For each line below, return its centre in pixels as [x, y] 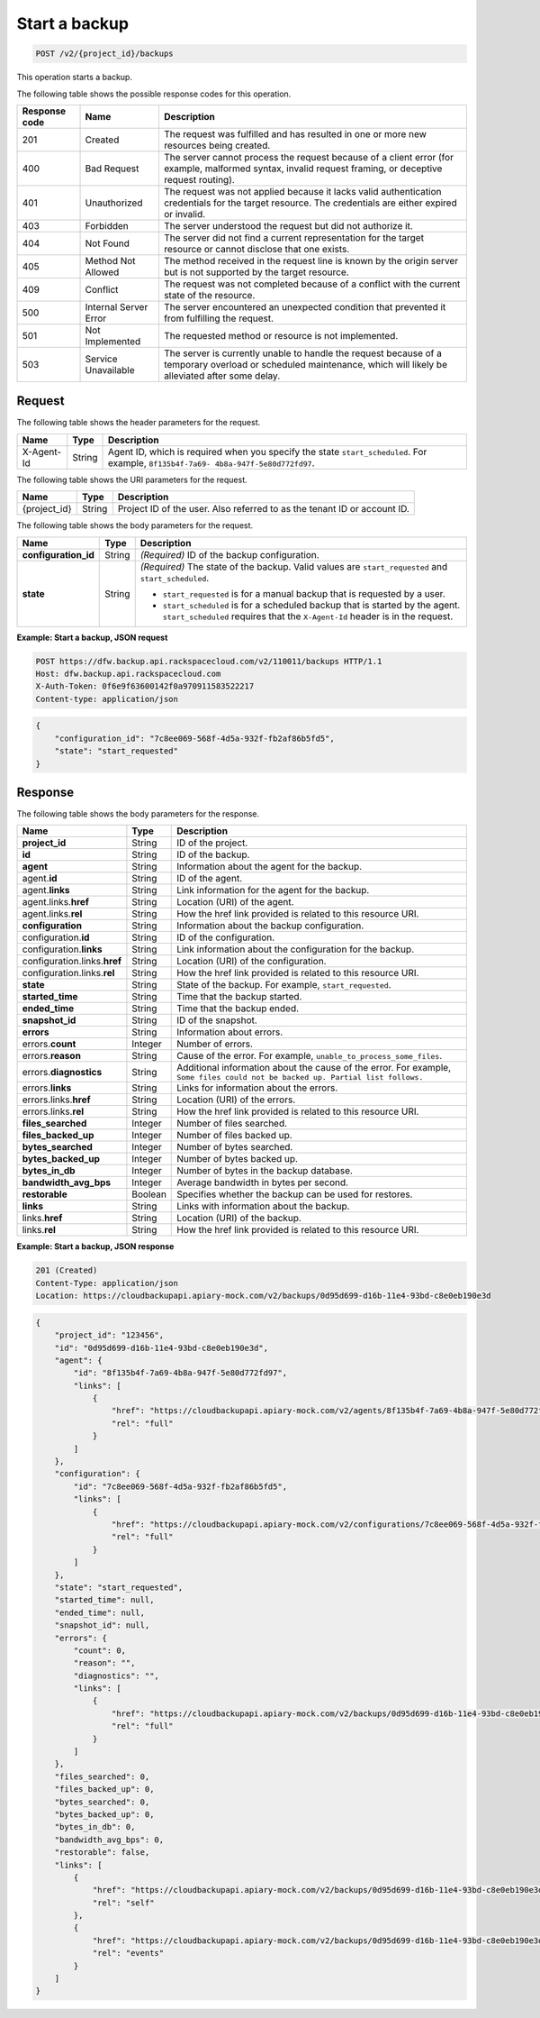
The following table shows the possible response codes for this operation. [154, 94]
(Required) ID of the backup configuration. [229, 554]
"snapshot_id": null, [102, 1625]
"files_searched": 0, [102, 1776]
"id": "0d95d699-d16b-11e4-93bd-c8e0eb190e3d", [162, 1348]
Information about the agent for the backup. [270, 867]
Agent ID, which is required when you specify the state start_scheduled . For [267, 452]
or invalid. [184, 214]
